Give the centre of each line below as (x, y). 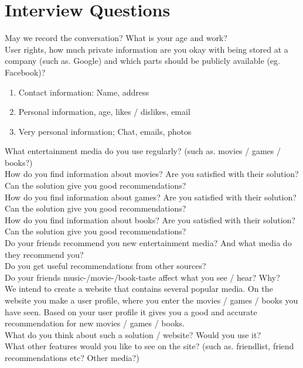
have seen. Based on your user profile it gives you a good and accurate (131, 311)
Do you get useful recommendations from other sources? (105, 266)
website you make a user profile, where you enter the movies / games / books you (151, 300)
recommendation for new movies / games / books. (95, 323)
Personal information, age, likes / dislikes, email (104, 112)
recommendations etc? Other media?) (72, 357)
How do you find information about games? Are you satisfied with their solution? (151, 197)
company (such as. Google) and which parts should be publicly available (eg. (142, 61)
